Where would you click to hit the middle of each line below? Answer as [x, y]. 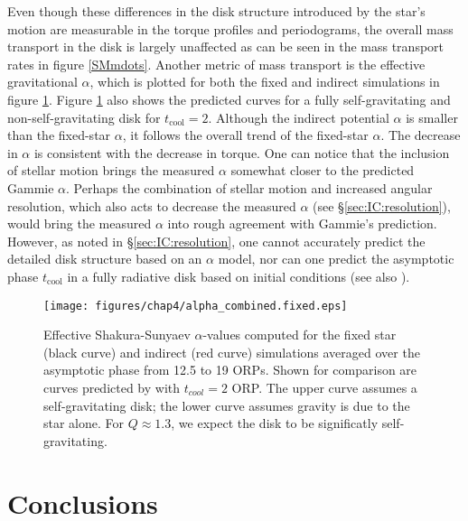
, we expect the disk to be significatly [275, 423]
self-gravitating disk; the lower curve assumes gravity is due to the [227, 405]
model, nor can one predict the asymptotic [336, 259]
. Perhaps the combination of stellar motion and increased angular [249, 187]
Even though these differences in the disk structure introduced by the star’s [216, 11]
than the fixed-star [59, 135]
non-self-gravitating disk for [84, 117]
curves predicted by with [112, 387]
